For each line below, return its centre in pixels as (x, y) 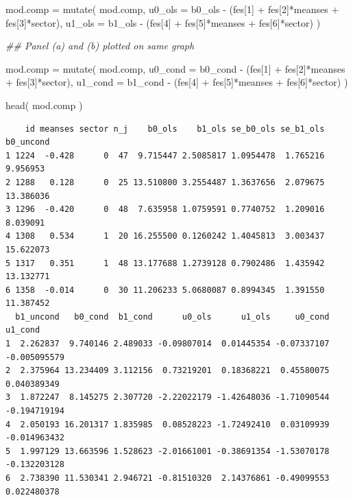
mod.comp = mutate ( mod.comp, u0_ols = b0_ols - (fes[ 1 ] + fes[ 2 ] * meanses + (172, 9)
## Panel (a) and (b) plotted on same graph (100, 46)
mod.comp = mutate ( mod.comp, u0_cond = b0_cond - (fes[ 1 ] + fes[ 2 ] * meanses (175, 68)
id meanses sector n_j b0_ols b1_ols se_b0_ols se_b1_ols (175, 129)
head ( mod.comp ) (44, 105)
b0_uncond (28, 142)
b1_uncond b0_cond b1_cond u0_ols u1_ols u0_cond (172, 317)
